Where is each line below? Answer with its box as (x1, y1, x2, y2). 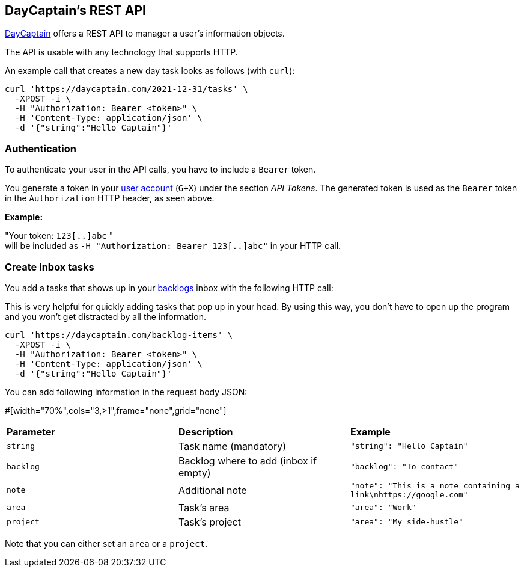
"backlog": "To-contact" (350, 462, 458, 472)
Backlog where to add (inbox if (178, 454, 317, 467)
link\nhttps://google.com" (350, 490, 468, 499)
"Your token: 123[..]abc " (5, 230, 114, 241)
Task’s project (178, 515, 241, 528)
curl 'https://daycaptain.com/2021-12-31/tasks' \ (5, 84, 248, 94)
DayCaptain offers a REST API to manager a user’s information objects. (5, 28, 285, 39)
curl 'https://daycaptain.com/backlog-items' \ (5, 330, 233, 340)
